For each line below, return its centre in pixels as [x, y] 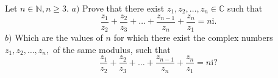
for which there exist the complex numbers [193, 37]
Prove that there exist [123, 8]
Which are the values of [59, 37]
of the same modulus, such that [112, 49]
